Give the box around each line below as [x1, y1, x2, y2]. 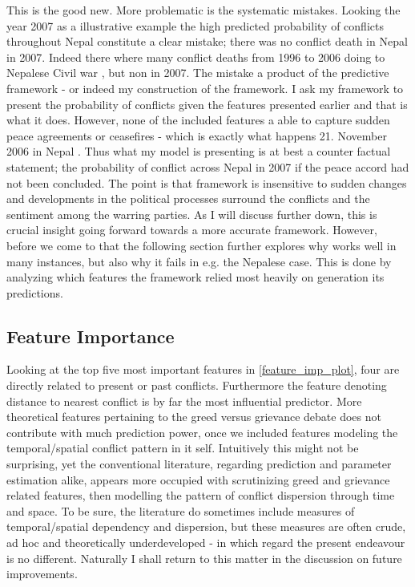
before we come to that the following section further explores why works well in [6, 237, 397, 253]
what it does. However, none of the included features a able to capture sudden [6, 111, 390, 128]
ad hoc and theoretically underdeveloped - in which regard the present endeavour [6, 534, 405, 551]
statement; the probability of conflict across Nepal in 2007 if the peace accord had [6, 158, 409, 175]
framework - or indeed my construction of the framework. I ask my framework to [6, 79, 404, 96]
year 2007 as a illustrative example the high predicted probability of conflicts [6, 17, 384, 34]
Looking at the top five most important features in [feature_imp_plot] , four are [6, 361, 400, 378]
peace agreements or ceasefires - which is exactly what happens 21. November [6, 127, 387, 144]
